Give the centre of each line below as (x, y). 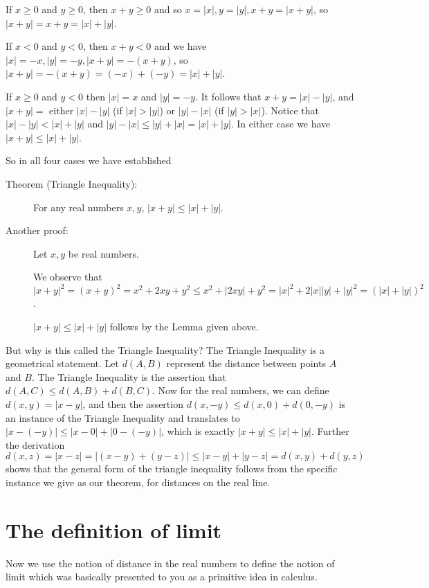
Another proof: (37, 230)
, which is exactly (198, 431)
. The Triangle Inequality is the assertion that (129, 376)
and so (168, 9)
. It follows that (228, 96)
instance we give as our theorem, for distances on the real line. (138, 482)
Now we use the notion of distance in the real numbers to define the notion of (170, 563)
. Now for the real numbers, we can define (241, 390)
